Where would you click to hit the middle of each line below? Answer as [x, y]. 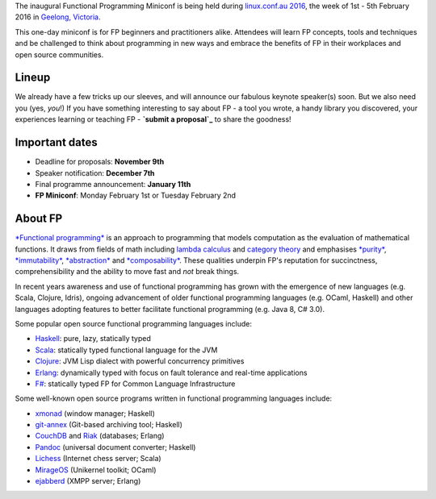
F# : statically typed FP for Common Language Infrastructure [135, 384]
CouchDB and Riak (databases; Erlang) [100, 436]
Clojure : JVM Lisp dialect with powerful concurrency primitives [140, 361]
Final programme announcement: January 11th [113, 184]
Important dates [57, 142]
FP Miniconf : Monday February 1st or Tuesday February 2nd [136, 195]
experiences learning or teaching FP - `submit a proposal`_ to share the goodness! [153, 119]
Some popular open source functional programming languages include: [133, 323]
